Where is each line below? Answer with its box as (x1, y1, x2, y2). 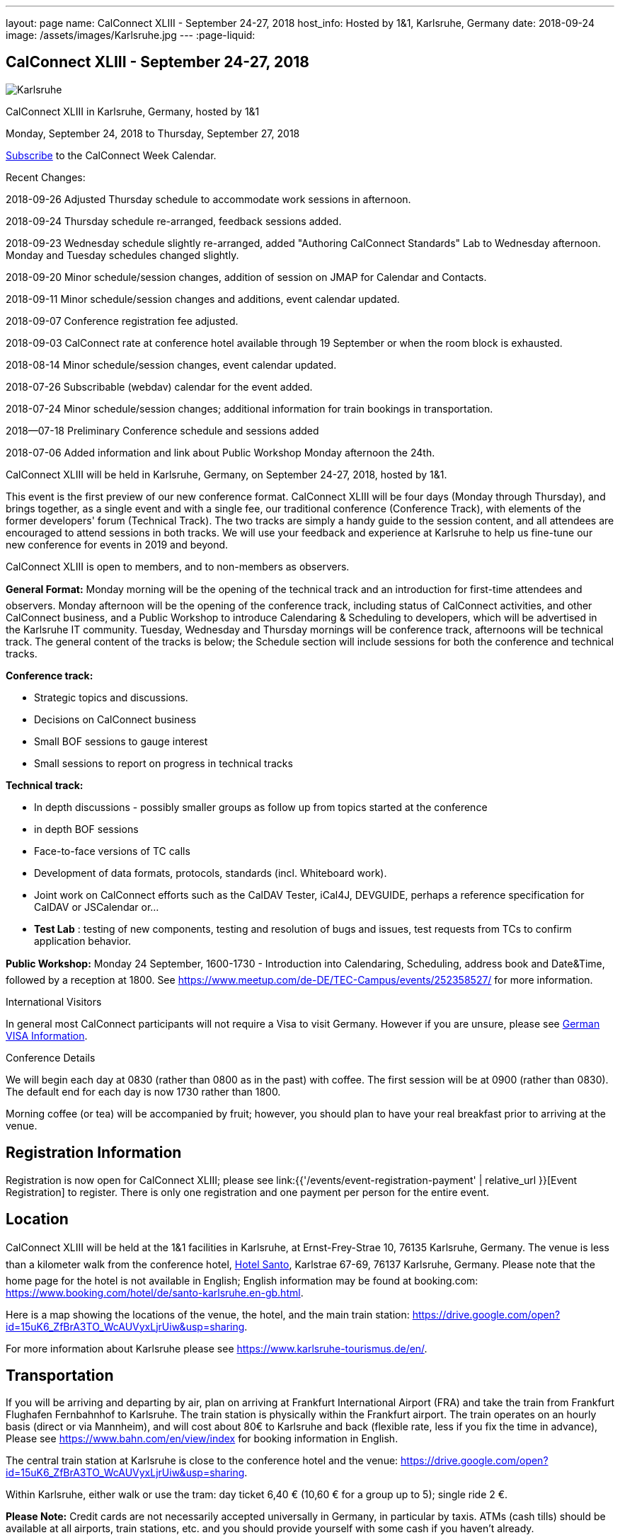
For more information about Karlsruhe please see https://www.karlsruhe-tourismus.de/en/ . (6, 1342, 427, 1355)
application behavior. (34, 934, 132, 947)
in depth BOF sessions (34, 822, 139, 835)
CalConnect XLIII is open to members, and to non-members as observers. (6, 560, 350, 573)
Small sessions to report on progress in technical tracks (34, 757, 293, 769)
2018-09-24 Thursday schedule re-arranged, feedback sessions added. (6, 214, 342, 227)
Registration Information (6, 1144, 182, 1162)
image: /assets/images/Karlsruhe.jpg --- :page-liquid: (6, 29, 256, 41)
